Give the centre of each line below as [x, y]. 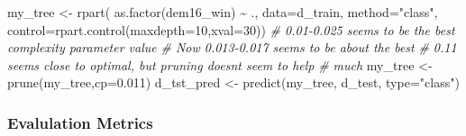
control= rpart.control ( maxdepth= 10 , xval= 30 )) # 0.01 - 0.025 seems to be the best [231, 29]
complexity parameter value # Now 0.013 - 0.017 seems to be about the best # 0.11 [232, 47]
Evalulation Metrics [80, 122]
